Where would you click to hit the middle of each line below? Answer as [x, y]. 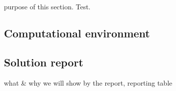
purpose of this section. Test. [47, 6]
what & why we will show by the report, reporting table [88, 82]
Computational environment [77, 33]
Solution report [44, 62]
